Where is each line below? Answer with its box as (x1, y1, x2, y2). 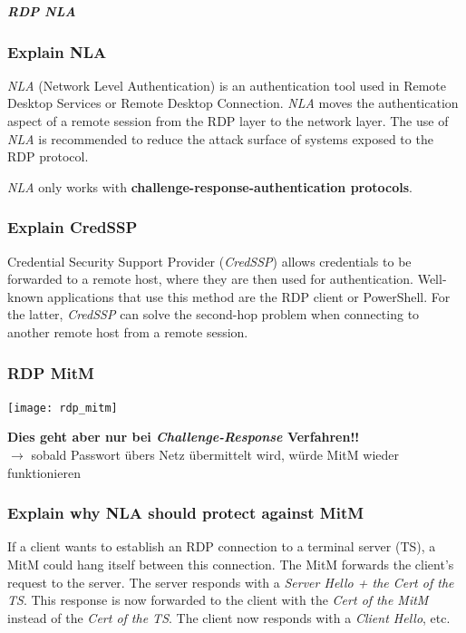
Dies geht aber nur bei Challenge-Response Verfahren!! (7, 427, 360, 446)
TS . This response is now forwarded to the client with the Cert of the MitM (7, 590, 429, 609)
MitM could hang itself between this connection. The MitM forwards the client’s (7, 555, 454, 574)
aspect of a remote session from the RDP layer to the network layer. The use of (7, 112, 449, 131)
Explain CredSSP (7, 216, 138, 239)
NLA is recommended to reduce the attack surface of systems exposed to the (7, 129, 433, 148)
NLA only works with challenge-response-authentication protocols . (7, 177, 413, 196)
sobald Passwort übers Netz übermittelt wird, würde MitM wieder (31, 445, 399, 464)
